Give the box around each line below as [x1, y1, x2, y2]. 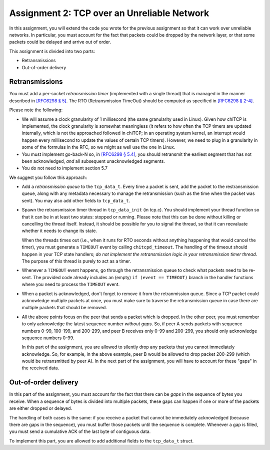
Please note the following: [9, 107, 62, 113]
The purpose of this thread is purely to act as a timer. [21, 258, 131, 264]
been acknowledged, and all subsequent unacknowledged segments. [21, 158, 165, 164]
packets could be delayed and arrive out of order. [9, 39, 111, 45]
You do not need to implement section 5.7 [21, 165, 107, 171]
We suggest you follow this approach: [9, 174, 87, 180]
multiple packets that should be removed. [21, 305, 107, 311]
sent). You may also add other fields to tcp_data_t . [21, 197, 130, 203]
